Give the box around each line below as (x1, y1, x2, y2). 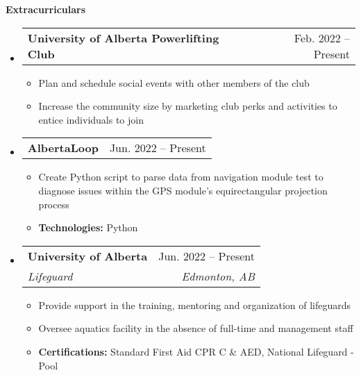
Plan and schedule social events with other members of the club (38, 75, 310, 90)
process (38, 197, 69, 211)
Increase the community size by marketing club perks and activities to (38, 99, 337, 113)
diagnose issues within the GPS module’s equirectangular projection (38, 183, 328, 197)
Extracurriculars (6, 2, 86, 16)
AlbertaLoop (27, 140, 99, 156)
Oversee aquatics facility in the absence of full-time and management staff (38, 321, 353, 335)
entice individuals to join (38, 112, 144, 126)
